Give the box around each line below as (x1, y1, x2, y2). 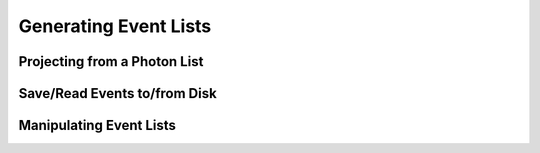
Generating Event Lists (18, 15, 212, 37)
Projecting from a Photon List (18, 53, 204, 70)
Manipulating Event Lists (18, 117, 177, 134)
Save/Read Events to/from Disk (18, 85, 217, 102)
